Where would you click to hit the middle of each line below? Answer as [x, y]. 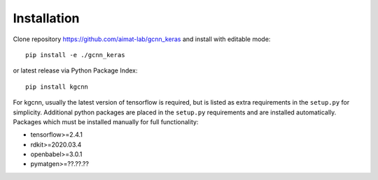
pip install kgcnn [57, 87]
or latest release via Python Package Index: [75, 70]
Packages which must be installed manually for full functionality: [106, 121]
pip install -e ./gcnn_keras [75, 55]
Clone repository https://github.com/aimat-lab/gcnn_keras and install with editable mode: [142, 39]
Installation [46, 18]
